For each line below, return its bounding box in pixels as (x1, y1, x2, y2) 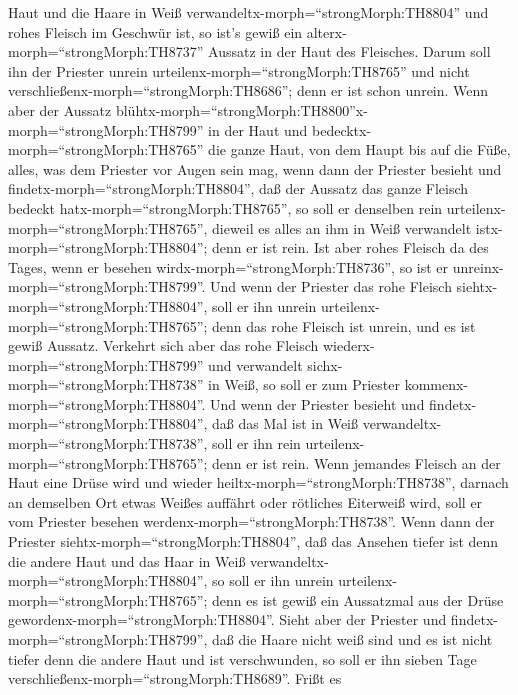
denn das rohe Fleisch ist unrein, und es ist (212, 315, 476, 336)
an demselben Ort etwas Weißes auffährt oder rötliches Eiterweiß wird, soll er (8, 491, 483, 512)
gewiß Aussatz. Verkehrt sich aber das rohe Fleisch (8, 335, 319, 356)
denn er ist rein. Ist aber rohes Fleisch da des (212, 237, 489, 258)
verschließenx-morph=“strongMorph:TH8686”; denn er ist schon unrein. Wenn (8, 80, 489, 101)
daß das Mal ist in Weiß (212, 413, 358, 434)
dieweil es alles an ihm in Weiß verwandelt (212, 217, 472, 238)
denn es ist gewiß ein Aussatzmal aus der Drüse (212, 589, 504, 610)
